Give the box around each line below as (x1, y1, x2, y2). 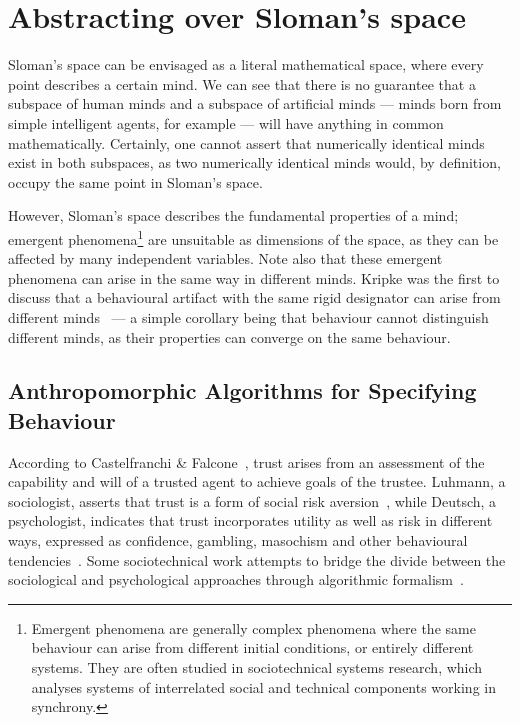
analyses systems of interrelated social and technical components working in (31, 676, 496, 697)
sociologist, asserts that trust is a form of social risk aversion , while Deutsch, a (8, 490, 497, 511)
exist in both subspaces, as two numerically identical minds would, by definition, (8, 152, 501, 173)
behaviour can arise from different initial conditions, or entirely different (31, 637, 474, 658)
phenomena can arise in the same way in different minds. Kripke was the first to (8, 267, 500, 288)
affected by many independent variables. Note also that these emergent (8, 248, 443, 269)
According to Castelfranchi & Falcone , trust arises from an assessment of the (8, 451, 485, 472)
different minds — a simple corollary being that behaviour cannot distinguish (8, 306, 489, 327)
